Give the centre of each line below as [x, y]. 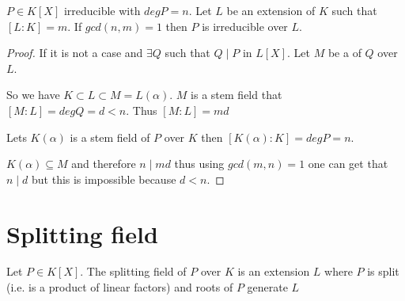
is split [383, 271]
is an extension [274, 271]
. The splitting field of [133, 271]
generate [267, 287]
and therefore [104, 164]
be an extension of [271, 10]
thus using [199, 164]
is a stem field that [237, 95]
